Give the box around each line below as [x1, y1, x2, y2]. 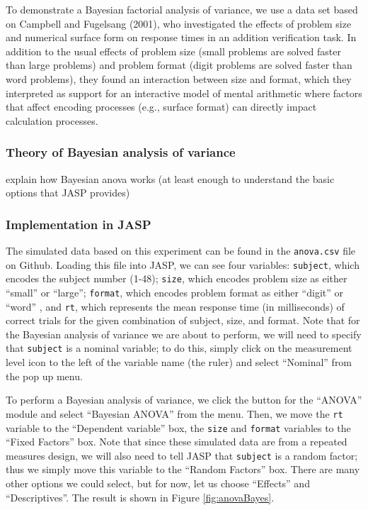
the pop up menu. [6, 368, 83, 383]
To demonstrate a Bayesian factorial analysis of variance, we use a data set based [6, 2, 358, 16]
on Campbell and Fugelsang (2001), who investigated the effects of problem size [6, 16, 352, 31]
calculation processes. [6, 113, 98, 128]
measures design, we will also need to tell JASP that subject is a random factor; [6, 448, 358, 462]
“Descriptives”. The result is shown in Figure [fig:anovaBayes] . [6, 489, 275, 504]
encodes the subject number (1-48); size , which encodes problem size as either [6, 271, 347, 286]
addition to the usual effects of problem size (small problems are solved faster [6, 43, 341, 58]
